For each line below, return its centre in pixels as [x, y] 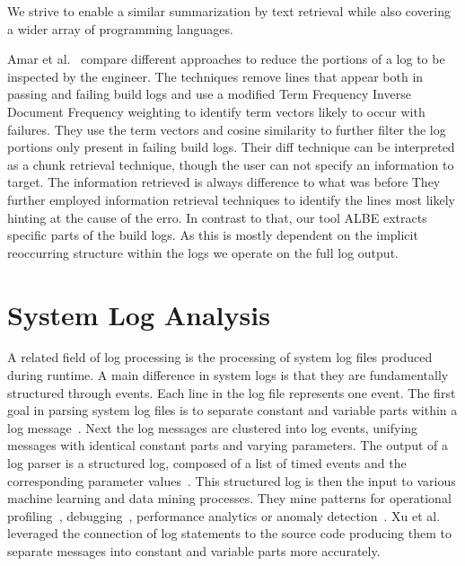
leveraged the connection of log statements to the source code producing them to [229, 533]
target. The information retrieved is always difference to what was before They [224, 182]
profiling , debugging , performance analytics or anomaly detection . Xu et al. [224, 515]
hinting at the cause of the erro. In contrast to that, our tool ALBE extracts [217, 217]
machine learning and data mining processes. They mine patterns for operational [229, 498]
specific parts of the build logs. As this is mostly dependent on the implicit [213, 235]
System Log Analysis [139, 314]
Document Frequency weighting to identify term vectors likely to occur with [216, 111]
